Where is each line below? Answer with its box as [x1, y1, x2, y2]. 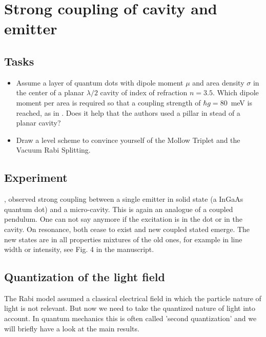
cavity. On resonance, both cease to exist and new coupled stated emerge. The [4, 223, 250, 234]
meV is [231, 97, 252, 108]
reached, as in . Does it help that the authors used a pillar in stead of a [16, 107, 240, 118]
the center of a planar [16, 87, 85, 98]
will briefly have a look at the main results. [4, 323, 139, 333]
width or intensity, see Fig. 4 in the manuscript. [4, 244, 154, 255]
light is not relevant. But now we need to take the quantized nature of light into [4, 303, 255, 313]
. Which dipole [212, 87, 259, 98]
